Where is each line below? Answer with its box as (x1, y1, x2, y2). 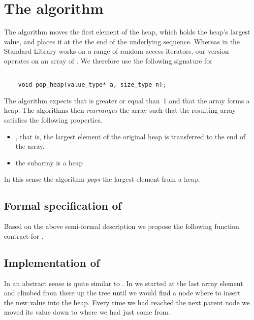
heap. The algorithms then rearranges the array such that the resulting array (4, 105, 236, 115)
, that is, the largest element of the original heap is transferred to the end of (15, 131, 246, 141)
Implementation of (4, 255, 100, 270)
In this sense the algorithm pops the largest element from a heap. (4, 174, 200, 184)
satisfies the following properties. (4, 115, 102, 125)
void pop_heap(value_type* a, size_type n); (18, 81, 166, 89)
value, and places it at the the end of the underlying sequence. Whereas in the (4, 36, 240, 46)
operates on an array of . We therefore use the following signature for (4, 55, 213, 65)
